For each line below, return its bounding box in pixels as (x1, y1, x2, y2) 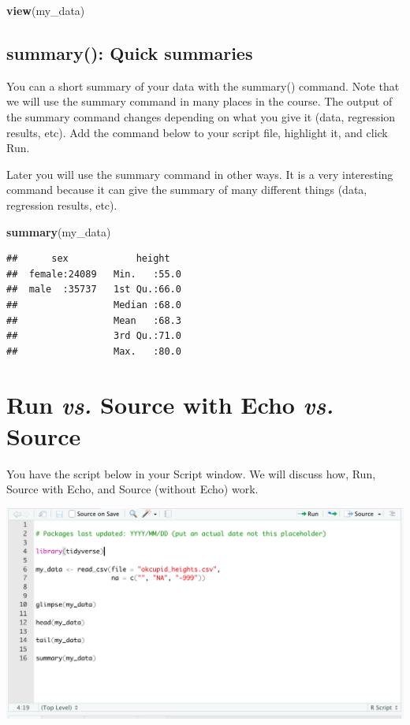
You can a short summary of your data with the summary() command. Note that (6, 77, 400, 94)
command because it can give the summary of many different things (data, (6, 181, 367, 198)
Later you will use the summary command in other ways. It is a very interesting (6, 165, 393, 182)
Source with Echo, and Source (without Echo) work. (6, 481, 259, 497)
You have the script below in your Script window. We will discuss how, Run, (6, 465, 376, 481)
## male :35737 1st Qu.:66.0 (6, 284, 181, 296)
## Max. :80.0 (6, 345, 181, 357)
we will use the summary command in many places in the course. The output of (6, 93, 393, 110)
